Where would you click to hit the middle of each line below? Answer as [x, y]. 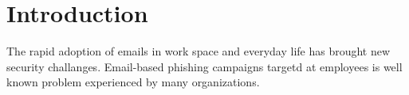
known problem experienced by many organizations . [133, 82]
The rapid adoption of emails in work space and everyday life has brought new [199, 51]
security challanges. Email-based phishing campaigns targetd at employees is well [204, 66]
